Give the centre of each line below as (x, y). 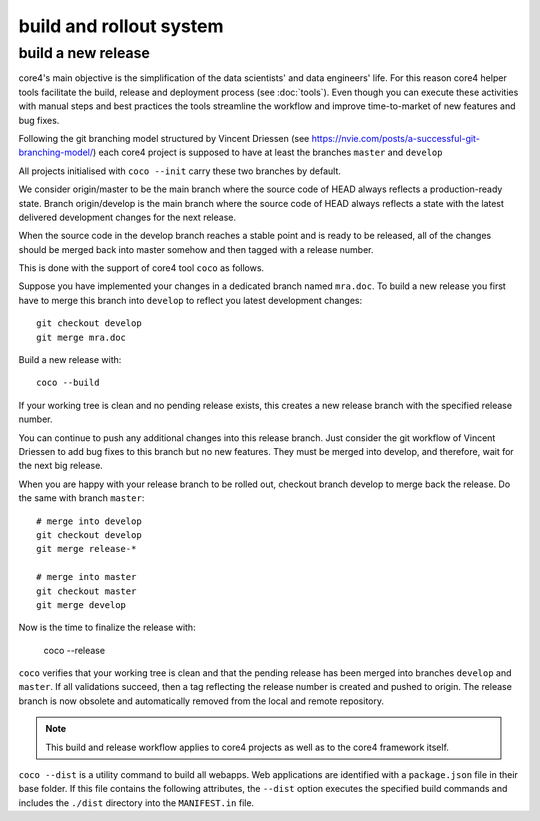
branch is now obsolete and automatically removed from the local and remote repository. (201, 701)
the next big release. (61, 466)
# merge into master (86, 577)
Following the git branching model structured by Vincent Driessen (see (164, 138)
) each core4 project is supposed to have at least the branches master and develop (267, 152)
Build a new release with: (70, 360)
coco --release (74, 650)
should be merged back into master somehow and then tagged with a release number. (196, 249)
